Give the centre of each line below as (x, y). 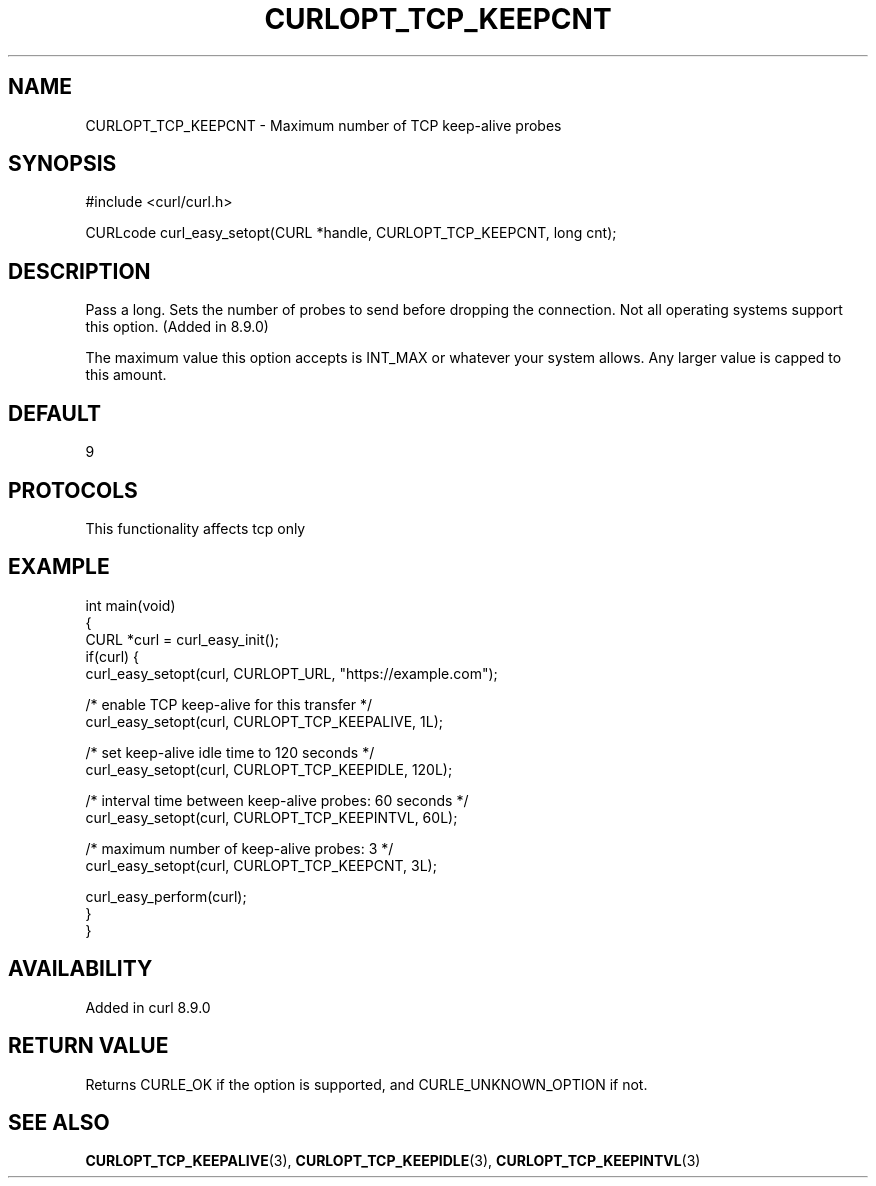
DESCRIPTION (79, 271)
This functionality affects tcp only (195, 528)
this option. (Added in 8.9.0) (177, 327)
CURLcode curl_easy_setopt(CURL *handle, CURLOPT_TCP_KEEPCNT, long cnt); (351, 233)
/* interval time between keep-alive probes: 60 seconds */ (277, 800)
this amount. (126, 375)
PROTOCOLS (73, 490)
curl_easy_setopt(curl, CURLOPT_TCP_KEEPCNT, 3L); (261, 865)
